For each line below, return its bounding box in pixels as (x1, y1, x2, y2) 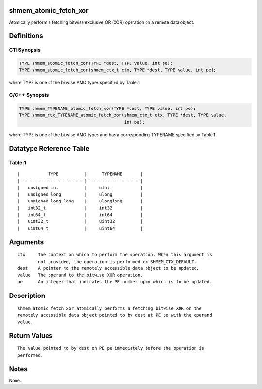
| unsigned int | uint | (17, 185, 143, 190)
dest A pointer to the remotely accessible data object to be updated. (17, 265, 199, 271)
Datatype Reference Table (9, 144, 90, 153)
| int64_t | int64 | (17, 212, 143, 218)
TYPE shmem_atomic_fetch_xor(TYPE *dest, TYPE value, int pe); (19, 61, 173, 66)
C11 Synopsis (9, 47, 41, 53)
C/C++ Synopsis (9, 92, 49, 99)
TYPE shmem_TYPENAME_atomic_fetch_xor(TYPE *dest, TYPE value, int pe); (19, 106, 196, 111)
